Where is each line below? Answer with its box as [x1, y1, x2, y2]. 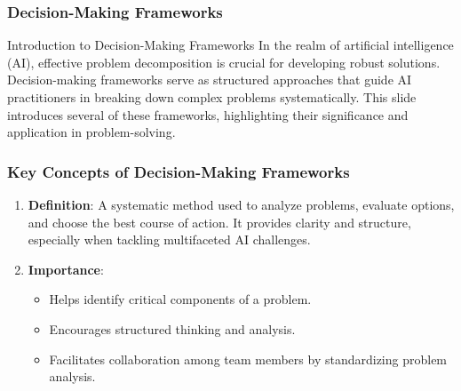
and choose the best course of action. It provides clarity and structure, [28, 212, 411, 231]
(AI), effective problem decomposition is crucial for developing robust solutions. [7, 52, 441, 71]
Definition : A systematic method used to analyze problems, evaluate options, [28, 195, 455, 213]
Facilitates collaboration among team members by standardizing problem [49, 349, 448, 368]
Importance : [28, 259, 104, 278]
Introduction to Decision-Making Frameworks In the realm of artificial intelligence [7, 36, 454, 54]
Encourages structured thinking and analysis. [49, 319, 296, 338]
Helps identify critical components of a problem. [49, 290, 312, 308]
